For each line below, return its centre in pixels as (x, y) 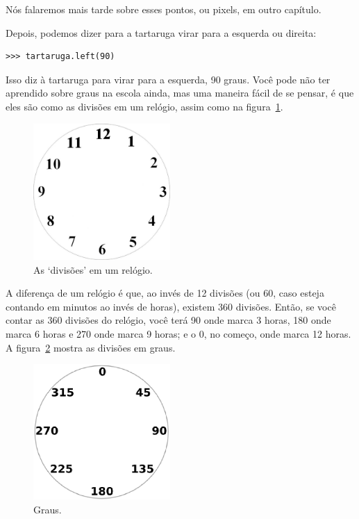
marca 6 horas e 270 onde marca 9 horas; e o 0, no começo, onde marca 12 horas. (178, 334)
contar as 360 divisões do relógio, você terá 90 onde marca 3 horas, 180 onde (168, 320)
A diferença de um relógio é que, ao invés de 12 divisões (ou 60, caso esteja (165, 293)
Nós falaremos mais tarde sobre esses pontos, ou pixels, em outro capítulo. (164, 9)
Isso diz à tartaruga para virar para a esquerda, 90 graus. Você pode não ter (168, 79)
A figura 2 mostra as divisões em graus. (91, 347)
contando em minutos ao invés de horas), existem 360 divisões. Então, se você (171, 306)
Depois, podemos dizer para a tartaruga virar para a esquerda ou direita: (161, 32)
